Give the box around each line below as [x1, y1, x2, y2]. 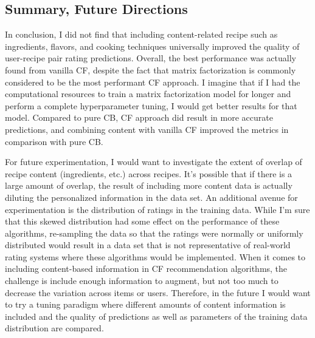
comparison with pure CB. [5, 135, 103, 147]
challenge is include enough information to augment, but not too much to [5, 274, 279, 287]
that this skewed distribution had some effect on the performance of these [5, 215, 280, 228]
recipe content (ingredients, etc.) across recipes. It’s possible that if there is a [5, 167, 292, 180]
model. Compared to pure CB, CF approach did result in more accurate [5, 111, 273, 124]
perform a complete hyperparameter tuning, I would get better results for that [5, 99, 297, 112]
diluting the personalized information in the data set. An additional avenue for [5, 191, 298, 203]
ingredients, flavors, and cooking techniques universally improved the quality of [5, 39, 300, 52]
